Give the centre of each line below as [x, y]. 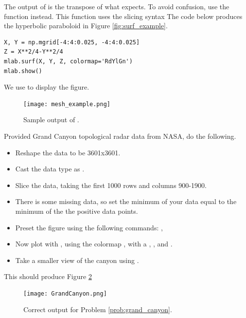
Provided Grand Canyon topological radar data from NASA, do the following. [120, 136]
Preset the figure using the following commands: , [89, 227]
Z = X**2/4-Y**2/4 [34, 52]
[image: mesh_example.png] [67, 104]
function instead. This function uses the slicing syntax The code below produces [123, 16]
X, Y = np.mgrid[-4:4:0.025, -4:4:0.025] [72, 42]
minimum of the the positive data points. [77, 211]
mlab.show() [23, 71]
